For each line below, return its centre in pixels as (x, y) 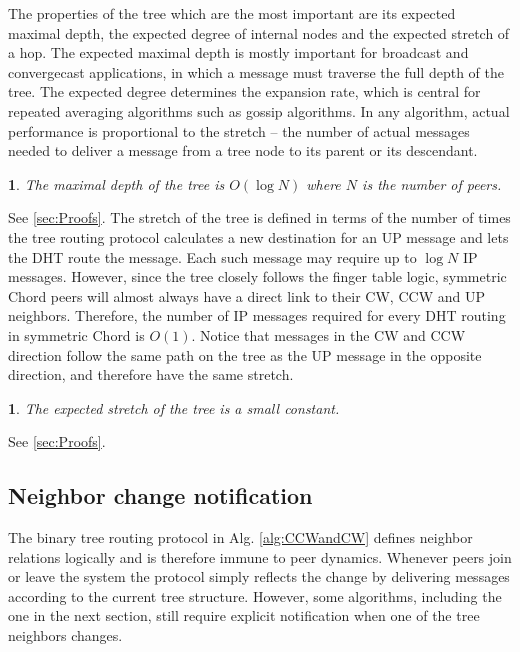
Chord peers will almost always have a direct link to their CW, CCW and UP (246, 295)
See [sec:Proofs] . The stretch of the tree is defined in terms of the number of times (259, 217)
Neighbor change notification (160, 495)
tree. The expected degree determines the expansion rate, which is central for (244, 91)
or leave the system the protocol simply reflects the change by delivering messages (259, 576)
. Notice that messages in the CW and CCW (328, 334)
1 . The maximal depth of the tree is (116, 183)
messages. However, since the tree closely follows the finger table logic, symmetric (257, 276)
